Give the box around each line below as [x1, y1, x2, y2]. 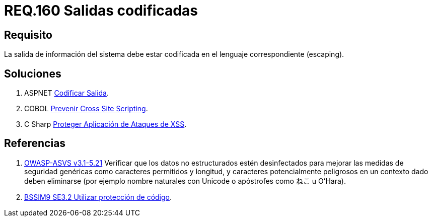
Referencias [4, 137, 66, 150]
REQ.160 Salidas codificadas [4, 2, 198, 19]
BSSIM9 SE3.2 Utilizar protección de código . [24, 192, 172, 201]
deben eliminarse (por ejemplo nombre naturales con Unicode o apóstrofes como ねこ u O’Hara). [24, 176, 346, 185]
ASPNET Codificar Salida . [24, 89, 109, 98]
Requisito [4, 28, 52, 41]
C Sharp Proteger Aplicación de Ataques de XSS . [24, 120, 187, 129]
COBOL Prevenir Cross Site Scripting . [24, 104, 148, 113]
